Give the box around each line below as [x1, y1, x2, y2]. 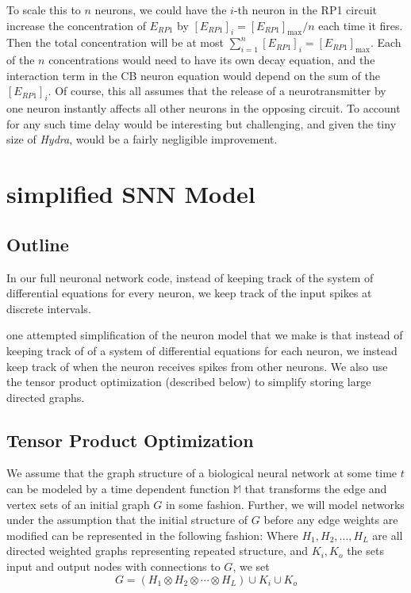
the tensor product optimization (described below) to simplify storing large [6, 373, 371, 390]
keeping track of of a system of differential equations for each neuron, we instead [6, 342, 398, 358]
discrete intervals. [6, 300, 91, 316]
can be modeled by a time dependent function [6, 480, 230, 497]
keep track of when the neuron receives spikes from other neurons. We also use [6, 358, 388, 374]
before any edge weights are [263, 511, 398, 528]
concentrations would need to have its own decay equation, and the [48, 52, 375, 68]
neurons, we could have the [94, 2, 227, 17]
